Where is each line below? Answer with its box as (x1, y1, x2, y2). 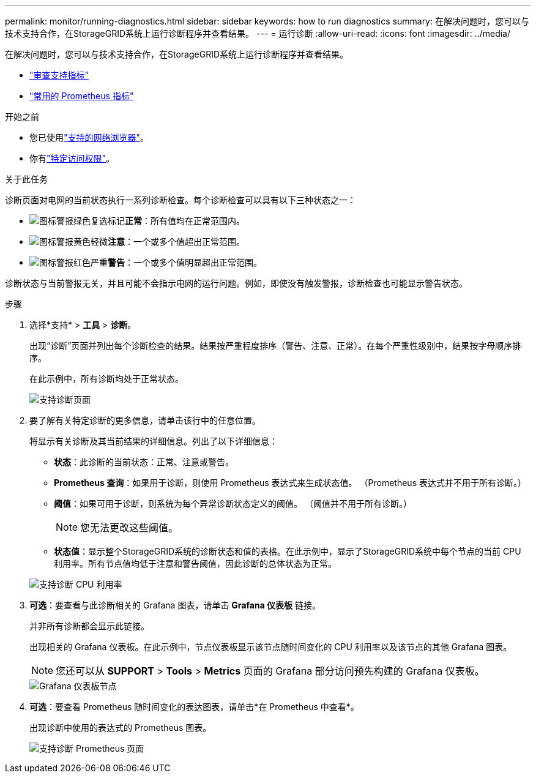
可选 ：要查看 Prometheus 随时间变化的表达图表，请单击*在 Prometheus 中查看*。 (29, 701, 359, 712)
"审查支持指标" (29, 70, 89, 80)
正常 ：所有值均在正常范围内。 (125, 215, 245, 226)
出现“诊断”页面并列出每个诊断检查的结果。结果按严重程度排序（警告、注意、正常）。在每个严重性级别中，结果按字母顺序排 (29, 340, 521, 351)
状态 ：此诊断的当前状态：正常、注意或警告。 (54, 457, 234, 467)
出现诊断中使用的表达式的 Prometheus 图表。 (29, 722, 212, 733)
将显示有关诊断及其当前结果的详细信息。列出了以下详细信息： (29, 436, 278, 446)
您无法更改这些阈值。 (80, 522, 179, 534)
